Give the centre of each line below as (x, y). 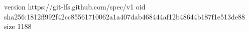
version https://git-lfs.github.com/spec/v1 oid (75, 6)
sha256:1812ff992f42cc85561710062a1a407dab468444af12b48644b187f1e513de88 (125, 16)
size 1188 (18, 26)
